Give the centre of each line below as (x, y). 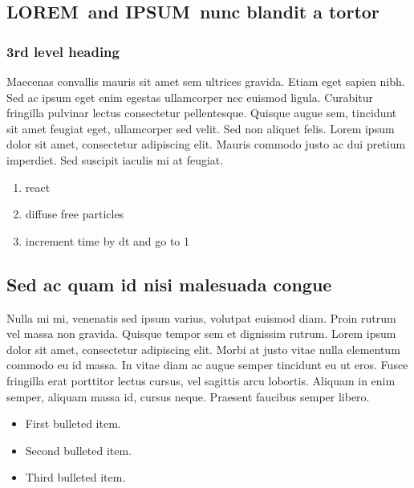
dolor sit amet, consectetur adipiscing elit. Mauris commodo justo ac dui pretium (206, 144)
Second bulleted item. (79, 450)
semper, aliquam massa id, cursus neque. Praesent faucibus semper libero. (188, 396)
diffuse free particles (75, 214)
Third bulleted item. (75, 477)
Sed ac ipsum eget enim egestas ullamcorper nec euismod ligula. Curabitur (190, 97)
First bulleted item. (73, 423)
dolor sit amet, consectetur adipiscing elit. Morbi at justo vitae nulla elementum (203, 349)
